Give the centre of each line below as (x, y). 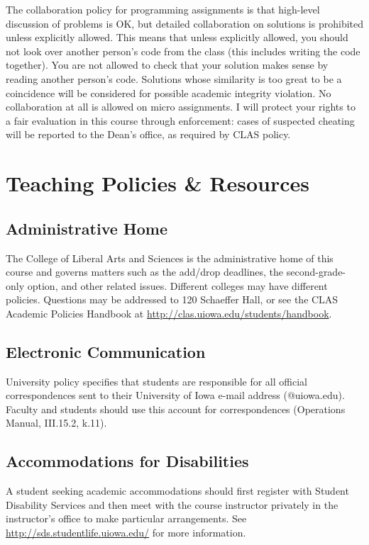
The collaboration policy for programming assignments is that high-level (163, 9)
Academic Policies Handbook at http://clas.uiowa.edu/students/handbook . (169, 313)
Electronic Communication (106, 351)
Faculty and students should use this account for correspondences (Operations (176, 409)
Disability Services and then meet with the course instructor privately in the (172, 504)
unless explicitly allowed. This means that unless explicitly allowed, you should (177, 37)
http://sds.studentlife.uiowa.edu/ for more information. (126, 533)
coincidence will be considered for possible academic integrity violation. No (169, 92)
